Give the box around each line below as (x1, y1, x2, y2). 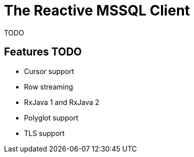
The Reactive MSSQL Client (4, 2, 190, 19)
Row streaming (24, 82, 73, 91)
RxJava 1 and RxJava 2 (24, 97, 99, 106)
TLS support (24, 128, 65, 137)
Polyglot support (24, 113, 78, 122)
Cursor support (24, 66, 74, 75)
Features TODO (4, 45, 82, 58)
